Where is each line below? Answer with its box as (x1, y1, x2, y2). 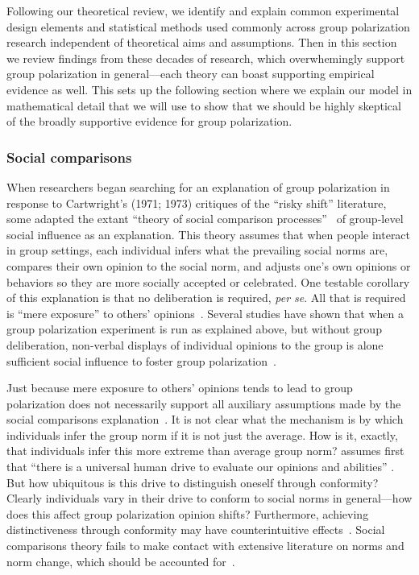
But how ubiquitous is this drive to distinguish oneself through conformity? (6, 474, 379, 490)
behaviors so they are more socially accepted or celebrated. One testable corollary (6, 273, 410, 290)
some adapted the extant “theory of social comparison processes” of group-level (6, 210, 404, 227)
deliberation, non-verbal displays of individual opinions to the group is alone (6, 336, 384, 353)
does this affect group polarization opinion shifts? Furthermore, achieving (6, 505, 369, 522)
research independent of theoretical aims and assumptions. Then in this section (6, 34, 397, 51)
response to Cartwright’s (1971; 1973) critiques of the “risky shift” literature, (6, 194, 387, 211)
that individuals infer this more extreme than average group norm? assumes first (6, 442, 404, 459)
